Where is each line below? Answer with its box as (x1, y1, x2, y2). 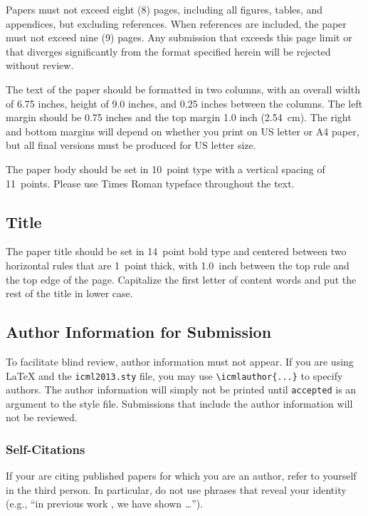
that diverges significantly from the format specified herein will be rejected (6, 43, 331, 58)
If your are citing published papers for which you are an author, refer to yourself (6, 468, 357, 483)
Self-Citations (6, 440, 85, 458)
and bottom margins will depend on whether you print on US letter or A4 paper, (6, 123, 359, 138)
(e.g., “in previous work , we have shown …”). (6, 496, 204, 511)
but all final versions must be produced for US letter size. (6, 138, 256, 153)
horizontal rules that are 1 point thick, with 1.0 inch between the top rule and (6, 257, 349, 272)
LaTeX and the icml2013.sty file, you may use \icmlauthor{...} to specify (6, 368, 343, 383)
